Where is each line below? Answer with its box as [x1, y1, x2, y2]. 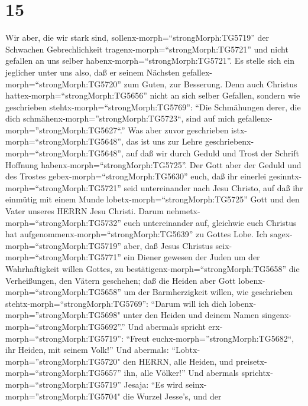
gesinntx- [268, 170, 302, 182]
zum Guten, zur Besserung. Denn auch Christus [124, 77, 297, 90]
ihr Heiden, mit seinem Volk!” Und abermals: [5, 343, 169, 356]
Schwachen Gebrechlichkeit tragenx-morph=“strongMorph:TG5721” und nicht [5, 42, 288, 55]
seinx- [186, 378, 207, 390]
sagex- [270, 228, 293, 240]
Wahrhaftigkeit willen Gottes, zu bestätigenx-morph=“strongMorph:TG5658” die [5, 263, 300, 274]
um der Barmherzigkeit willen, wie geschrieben [124, 286, 293, 298]
